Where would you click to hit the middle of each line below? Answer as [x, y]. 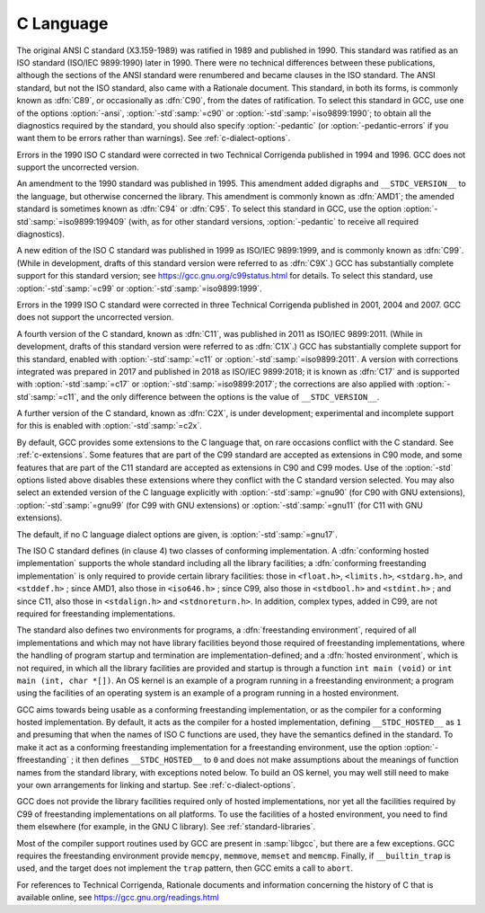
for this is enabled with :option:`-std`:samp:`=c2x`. [109, 426]
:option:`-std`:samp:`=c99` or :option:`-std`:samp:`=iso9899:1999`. [139, 288]
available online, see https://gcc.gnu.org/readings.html [118, 898]
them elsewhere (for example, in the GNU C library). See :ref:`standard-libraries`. [166, 827]
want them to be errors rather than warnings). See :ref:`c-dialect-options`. [154, 138]
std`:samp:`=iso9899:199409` [71, 221]
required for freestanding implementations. [96, 613]
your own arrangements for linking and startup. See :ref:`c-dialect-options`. [156, 785]
